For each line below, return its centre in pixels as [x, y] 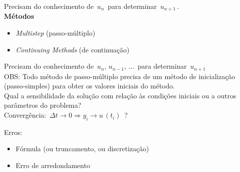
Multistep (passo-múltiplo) [55, 33]
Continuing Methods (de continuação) [72, 49]
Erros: [13, 132]
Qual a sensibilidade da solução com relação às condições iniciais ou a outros [120, 95]
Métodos [19, 16]
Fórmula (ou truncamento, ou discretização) [82, 149]
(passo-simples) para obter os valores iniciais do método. [90, 86]
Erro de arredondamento [53, 165]
